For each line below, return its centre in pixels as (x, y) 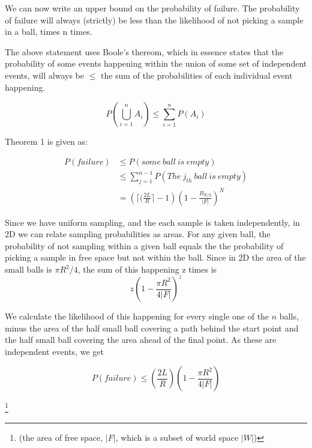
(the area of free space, (61, 437)
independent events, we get (54, 351)
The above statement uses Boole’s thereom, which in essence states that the (144, 51)
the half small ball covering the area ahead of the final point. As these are (141, 340)
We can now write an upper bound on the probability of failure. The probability (152, 8)
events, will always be (44, 75)
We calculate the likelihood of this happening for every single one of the (137, 316)
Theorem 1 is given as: (46, 141)
